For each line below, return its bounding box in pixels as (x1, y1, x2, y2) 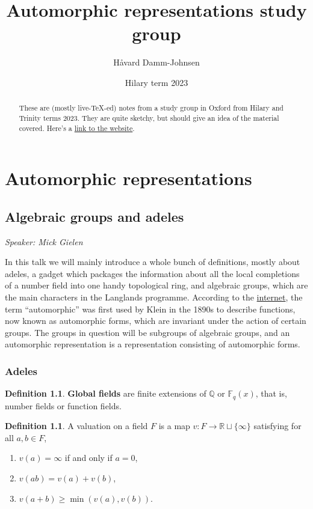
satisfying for (253, 419, 302, 432)
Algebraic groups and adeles (5, 207, 184, 225)
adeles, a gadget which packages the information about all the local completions (5, 267, 300, 279)
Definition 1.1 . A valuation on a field (5, 419, 148, 432)
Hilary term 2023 (125, 76, 188, 88)
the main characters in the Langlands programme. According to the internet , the (5, 291, 303, 303)
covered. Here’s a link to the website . (19, 123, 135, 133)
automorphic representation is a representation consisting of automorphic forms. (5, 338, 300, 350)
